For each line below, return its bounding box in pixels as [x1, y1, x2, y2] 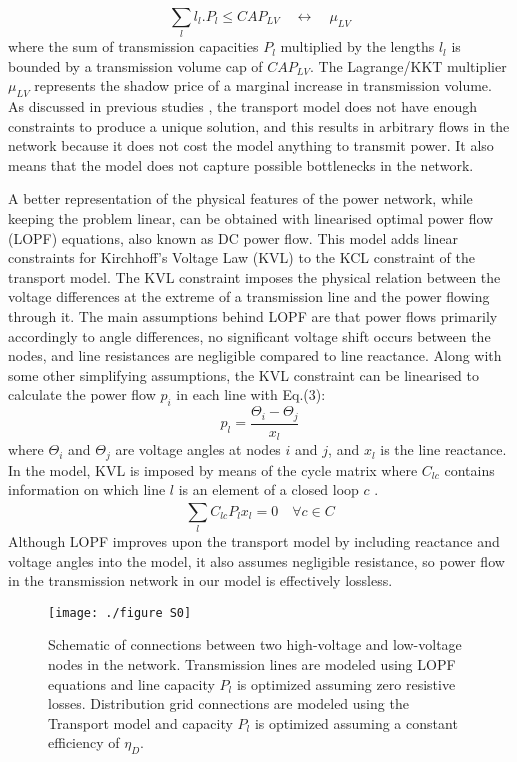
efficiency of [48, 732, 120, 753]
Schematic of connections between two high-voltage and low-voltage [48, 634, 462, 655]
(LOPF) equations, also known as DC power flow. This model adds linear [8, 227, 459, 248]
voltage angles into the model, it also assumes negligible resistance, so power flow [8, 550, 505, 571]
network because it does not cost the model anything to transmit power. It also [8, 135, 494, 156]
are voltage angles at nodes [115, 439, 281, 460]
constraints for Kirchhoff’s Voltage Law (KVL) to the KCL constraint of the [8, 247, 475, 268]
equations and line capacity [48, 673, 215, 694]
